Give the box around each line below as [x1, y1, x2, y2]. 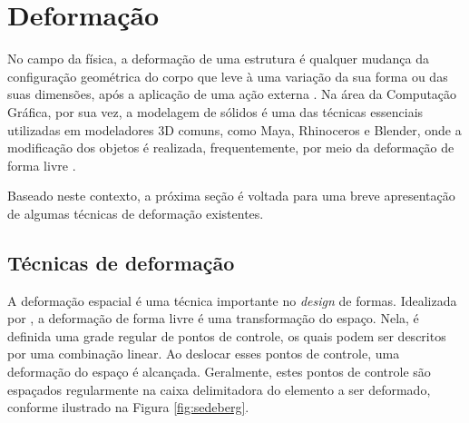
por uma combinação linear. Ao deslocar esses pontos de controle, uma [7, 344, 400, 363]
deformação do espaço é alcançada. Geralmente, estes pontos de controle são [7, 362, 431, 381]
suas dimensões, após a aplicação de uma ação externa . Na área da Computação [7, 84, 457, 103]
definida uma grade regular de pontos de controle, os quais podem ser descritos [7, 326, 446, 345]
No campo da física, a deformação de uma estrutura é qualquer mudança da [7, 49, 430, 68]
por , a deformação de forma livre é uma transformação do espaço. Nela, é [7, 309, 419, 328]
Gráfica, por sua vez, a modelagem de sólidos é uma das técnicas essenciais [7, 102, 424, 121]
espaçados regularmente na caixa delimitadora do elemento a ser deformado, [7, 379, 431, 398]
